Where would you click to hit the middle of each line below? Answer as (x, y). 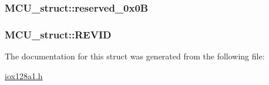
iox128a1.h (24, 75)
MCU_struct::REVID (58, 34)
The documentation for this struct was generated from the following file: (135, 56)
